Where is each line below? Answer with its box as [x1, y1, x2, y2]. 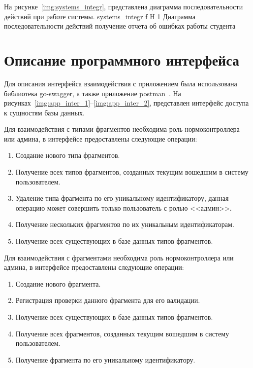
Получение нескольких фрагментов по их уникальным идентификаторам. [15, 219, 234, 229]
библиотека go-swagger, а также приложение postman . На [4, 88, 181, 98]
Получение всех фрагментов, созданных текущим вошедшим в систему [15, 328, 229, 338]
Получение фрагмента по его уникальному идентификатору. [15, 354, 195, 365]
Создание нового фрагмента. [15, 278, 101, 289]
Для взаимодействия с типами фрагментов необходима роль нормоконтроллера [4, 124, 240, 134]
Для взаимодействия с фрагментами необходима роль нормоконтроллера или [4, 252, 234, 262]
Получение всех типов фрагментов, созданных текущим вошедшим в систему [15, 167, 249, 177]
